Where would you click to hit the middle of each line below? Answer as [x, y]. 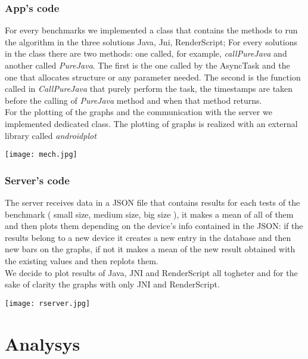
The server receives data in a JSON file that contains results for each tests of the [153, 202]
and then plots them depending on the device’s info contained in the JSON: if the [154, 226]
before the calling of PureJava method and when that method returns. [133, 100]
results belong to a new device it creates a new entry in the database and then [148, 237]
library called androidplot [51, 135]
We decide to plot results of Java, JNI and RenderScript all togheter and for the [151, 272]
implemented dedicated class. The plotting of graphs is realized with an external [151, 123]
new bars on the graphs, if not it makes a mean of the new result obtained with [150, 249]
